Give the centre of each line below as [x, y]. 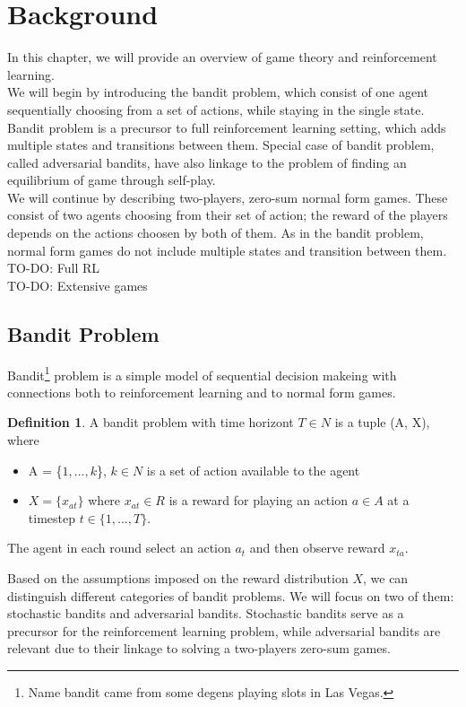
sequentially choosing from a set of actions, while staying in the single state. [216, 109]
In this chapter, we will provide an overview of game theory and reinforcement [222, 57]
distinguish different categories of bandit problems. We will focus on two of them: [231, 595]
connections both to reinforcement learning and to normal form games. [202, 392]
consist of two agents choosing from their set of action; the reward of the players [228, 215]
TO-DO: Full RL [54, 268]
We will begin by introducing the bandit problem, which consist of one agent [218, 92]
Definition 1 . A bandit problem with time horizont [151, 422]
